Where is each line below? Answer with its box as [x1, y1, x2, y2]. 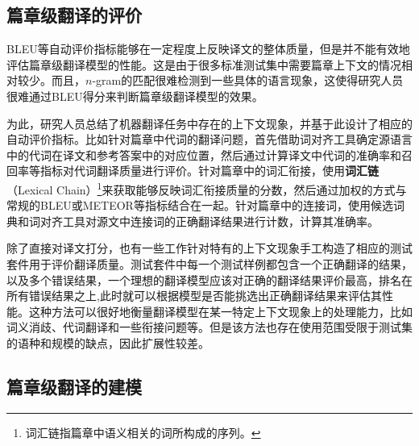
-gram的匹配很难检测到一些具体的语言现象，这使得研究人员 [92, 72, 404, 89]
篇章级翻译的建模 [6, 373, 142, 398]
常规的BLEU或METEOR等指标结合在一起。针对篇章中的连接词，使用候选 [6, 197, 393, 214]
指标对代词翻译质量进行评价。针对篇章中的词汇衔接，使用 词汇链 [39, 162, 379, 179]
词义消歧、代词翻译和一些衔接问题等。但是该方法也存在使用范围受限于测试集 [6, 319, 413, 336]
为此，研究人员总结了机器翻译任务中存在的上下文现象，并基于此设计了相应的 [6, 115, 413, 131]
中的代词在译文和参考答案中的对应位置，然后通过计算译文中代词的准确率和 [6, 146, 401, 163]
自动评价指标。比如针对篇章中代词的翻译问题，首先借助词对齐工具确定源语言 [6, 131, 413, 148]
